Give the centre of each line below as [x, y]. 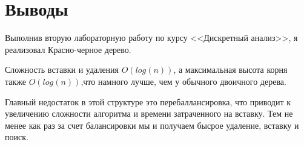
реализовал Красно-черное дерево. [68, 49]
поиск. [17, 137]
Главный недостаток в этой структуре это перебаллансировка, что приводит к [148, 101]
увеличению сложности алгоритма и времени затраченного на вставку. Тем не [149, 113]
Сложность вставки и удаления [62, 69]
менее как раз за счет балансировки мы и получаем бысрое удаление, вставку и [152, 125]
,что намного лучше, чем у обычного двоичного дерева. [183, 81]
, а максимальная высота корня [230, 69]
